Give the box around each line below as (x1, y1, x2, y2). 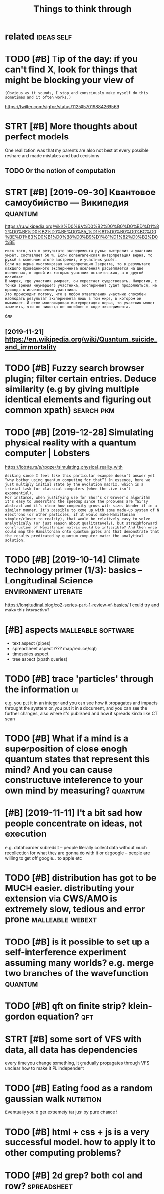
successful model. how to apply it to (5, 1137, 156, 1148)
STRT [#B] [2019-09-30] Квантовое (5, 187, 156, 197)
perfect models (5, 131, 69, 142)
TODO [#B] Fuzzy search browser (5, 362, 145, 374)
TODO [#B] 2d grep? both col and (5, 1170, 143, 1181)
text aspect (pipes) (12, 640, 51, 646)
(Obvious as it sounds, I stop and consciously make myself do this (5, 91, 148, 96)
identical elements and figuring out (5, 394, 151, 405)
